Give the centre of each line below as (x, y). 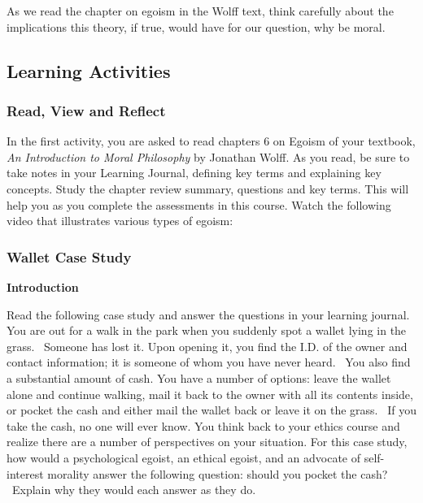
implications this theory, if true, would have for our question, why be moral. (196, 26)
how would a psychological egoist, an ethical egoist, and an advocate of (183, 457)
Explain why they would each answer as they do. (134, 490)
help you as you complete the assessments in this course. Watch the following (199, 204)
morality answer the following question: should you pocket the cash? (218, 473)
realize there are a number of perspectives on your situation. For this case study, (207, 442)
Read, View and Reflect (86, 110)
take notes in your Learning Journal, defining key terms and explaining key (194, 173)
